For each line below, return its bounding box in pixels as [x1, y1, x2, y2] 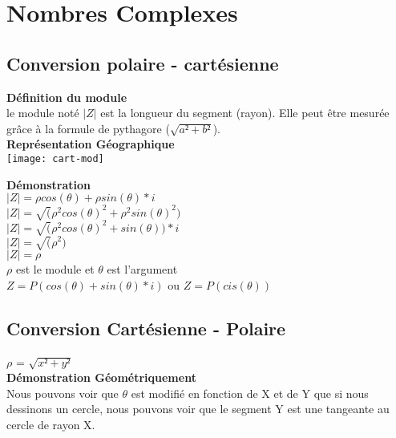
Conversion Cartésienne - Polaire [6, 315, 286, 340]
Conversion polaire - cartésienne [6, 51, 279, 75]
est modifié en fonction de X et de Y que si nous [131, 384, 369, 401]
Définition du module [6, 88, 127, 105]
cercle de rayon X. [6, 416, 95, 433]
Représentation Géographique [6, 136, 175, 152]
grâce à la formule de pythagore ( [6, 120, 170, 136]
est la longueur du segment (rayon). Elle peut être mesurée [100, 104, 390, 121]
